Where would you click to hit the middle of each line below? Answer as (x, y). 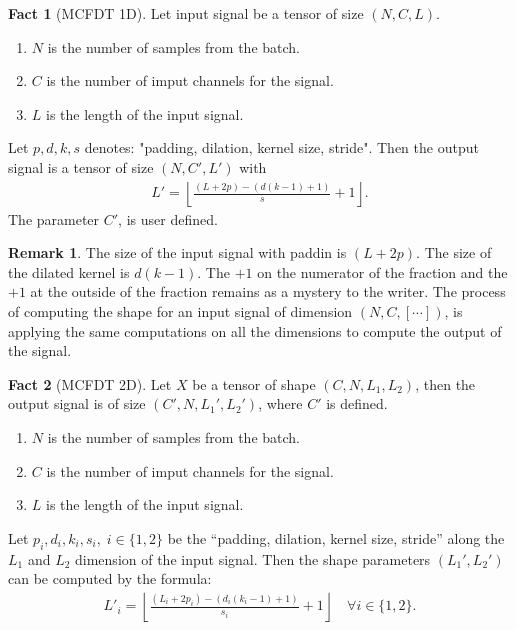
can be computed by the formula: (110, 578)
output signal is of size (77, 403)
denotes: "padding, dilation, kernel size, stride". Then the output (281, 147)
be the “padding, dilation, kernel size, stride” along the (336, 537)
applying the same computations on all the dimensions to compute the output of (255, 330)
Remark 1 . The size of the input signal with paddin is (177, 252)
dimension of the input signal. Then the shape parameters (253, 558)
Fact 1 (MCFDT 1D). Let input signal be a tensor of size (186, 13)
